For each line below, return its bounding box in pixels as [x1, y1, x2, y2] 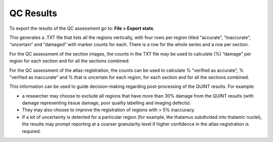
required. [22, 128, 41, 134]
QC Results [9, 8, 58, 19]
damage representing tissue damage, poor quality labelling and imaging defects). [22, 100, 192, 106]
